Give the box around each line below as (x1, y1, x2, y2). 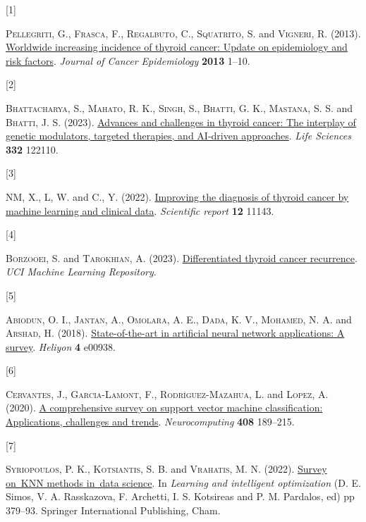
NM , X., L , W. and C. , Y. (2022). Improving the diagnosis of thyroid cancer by (6, 189, 349, 204)
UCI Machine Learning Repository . (6, 264, 157, 279)
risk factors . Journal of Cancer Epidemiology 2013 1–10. (6, 53, 250, 68)
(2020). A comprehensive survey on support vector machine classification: (6, 400, 323, 415)
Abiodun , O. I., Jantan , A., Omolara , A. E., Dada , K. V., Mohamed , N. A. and (6, 311, 352, 326)
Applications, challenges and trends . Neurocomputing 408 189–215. (6, 414, 295, 429)
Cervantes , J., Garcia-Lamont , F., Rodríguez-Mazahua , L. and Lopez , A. (6, 386, 329, 401)
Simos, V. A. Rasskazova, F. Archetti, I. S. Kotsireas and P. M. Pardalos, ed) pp (6, 489, 355, 504)
